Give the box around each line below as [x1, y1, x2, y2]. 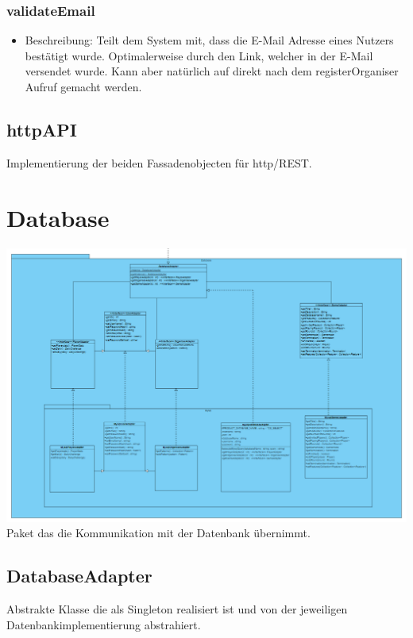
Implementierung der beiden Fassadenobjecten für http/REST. [6, 154, 312, 171]
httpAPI [6, 117, 77, 141]
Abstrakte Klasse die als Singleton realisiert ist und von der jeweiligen [6, 600, 348, 617]
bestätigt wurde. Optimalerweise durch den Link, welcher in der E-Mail [25, 47, 373, 63]
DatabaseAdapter [6, 563, 152, 588]
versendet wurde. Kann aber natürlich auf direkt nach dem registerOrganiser [25, 63, 399, 79]
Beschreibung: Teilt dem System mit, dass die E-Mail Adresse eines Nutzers [25, 32, 394, 48]
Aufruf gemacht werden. [25, 79, 142, 94]
